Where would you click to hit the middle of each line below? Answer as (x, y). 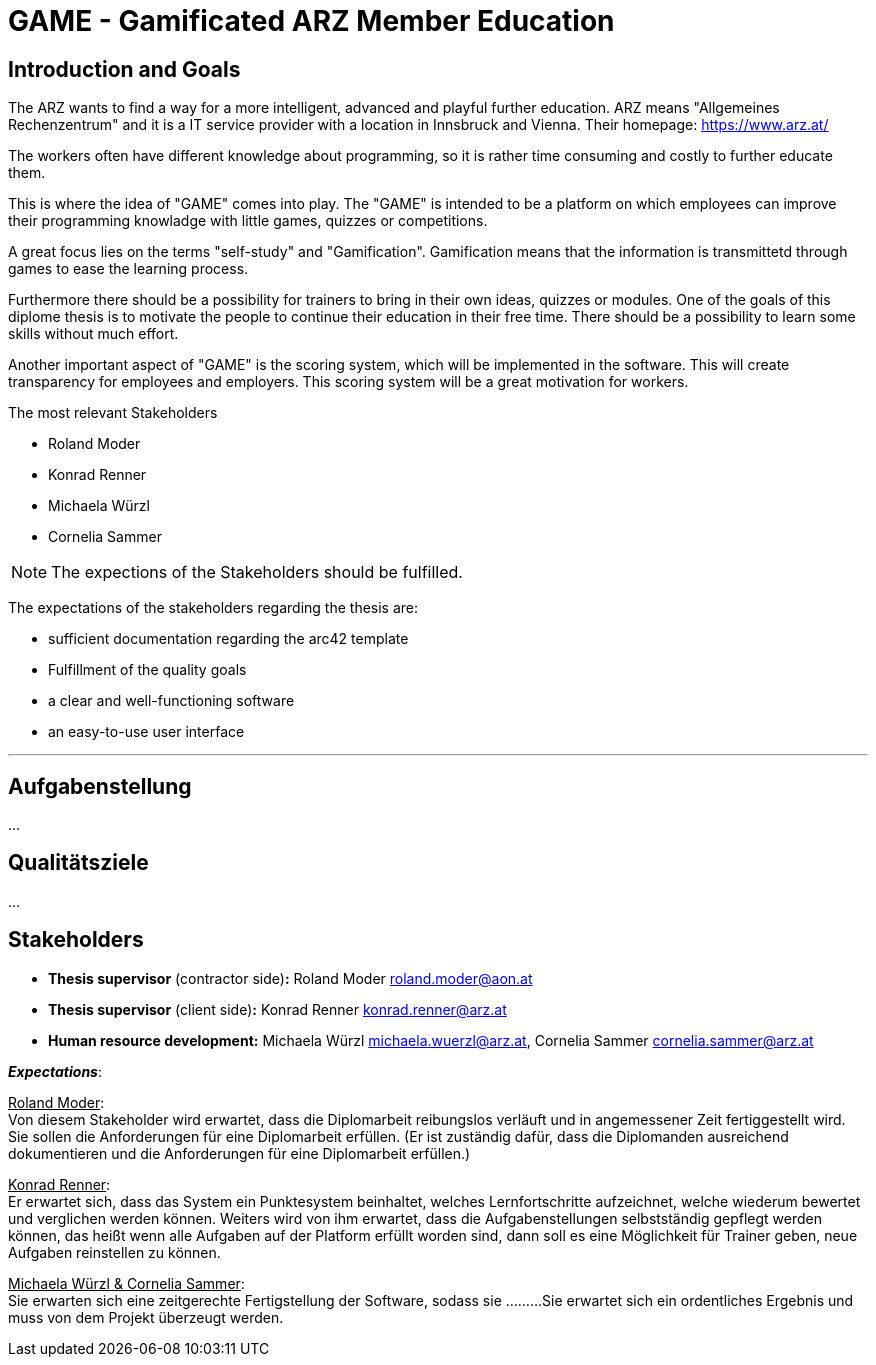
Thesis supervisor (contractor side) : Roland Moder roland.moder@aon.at (290, 978)
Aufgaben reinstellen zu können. (114, 1252)
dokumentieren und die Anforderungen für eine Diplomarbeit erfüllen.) (239, 1153)
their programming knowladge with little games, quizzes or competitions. (248, 221)
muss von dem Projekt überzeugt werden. (146, 1317)
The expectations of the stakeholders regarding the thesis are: (213, 608)
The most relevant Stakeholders (113, 413)
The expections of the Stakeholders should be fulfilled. (257, 572)
